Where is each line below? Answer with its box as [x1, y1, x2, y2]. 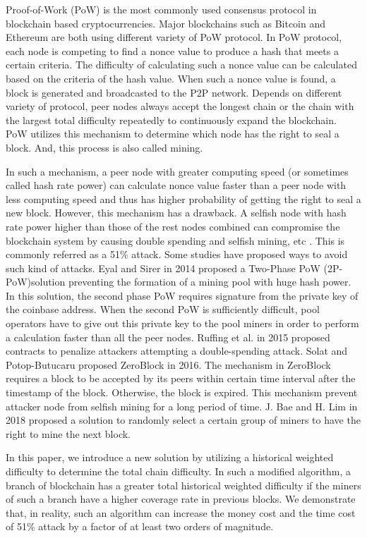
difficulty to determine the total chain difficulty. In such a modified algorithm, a [6, 464, 351, 478]
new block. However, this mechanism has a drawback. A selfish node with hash [6, 205, 347, 220]
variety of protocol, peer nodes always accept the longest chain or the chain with [6, 99, 354, 114]
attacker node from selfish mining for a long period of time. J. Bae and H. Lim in [6, 398, 358, 413]
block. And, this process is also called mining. [6, 140, 203, 154]
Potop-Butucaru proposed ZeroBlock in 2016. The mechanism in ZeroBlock [6, 357, 331, 372]
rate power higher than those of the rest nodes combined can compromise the [6, 219, 340, 233]
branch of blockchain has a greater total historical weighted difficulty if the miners [6, 477, 361, 492]
